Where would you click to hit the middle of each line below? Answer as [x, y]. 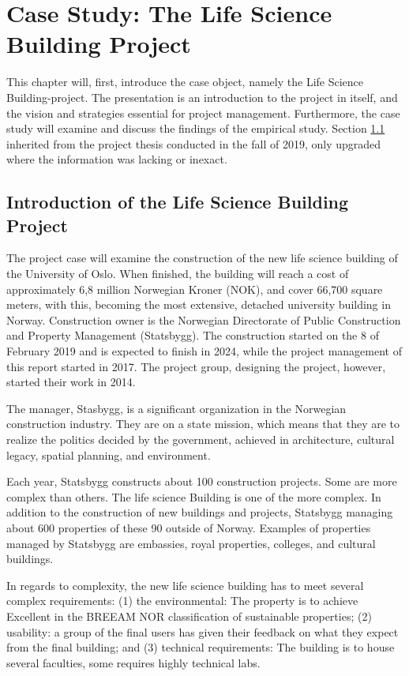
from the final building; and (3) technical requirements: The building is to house [201, 647]
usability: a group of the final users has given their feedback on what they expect [203, 631]
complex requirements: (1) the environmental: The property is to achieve [182, 601]
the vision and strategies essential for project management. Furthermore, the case [203, 113]
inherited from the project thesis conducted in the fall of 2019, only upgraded [194, 143]
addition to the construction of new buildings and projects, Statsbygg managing [200, 512]
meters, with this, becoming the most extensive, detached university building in [199, 304]
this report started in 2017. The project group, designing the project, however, [196, 366]
